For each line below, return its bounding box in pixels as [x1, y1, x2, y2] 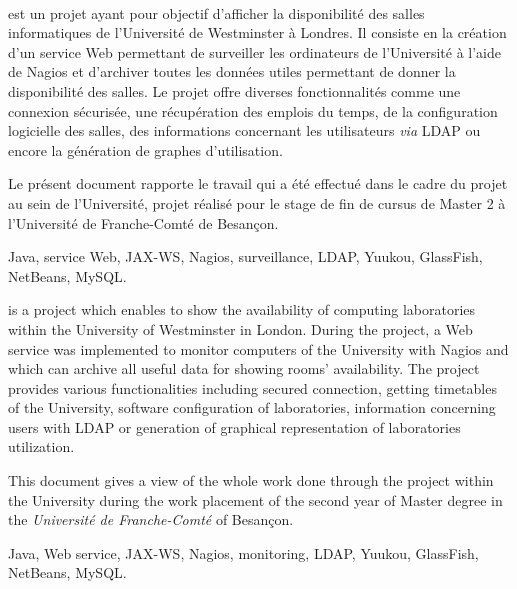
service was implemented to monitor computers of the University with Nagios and [8, 338, 509, 359]
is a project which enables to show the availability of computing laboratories [8, 299, 476, 320]
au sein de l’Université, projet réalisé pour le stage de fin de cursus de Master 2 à [8, 192, 506, 213]
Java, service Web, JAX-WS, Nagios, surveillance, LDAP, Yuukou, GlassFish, [8, 246, 483, 267]
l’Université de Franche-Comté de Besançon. [8, 212, 279, 233]
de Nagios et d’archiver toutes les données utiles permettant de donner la [8, 61, 456, 82]
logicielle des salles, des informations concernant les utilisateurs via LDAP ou [8, 120, 481, 141]
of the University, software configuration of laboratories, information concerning [8, 397, 496, 418]
